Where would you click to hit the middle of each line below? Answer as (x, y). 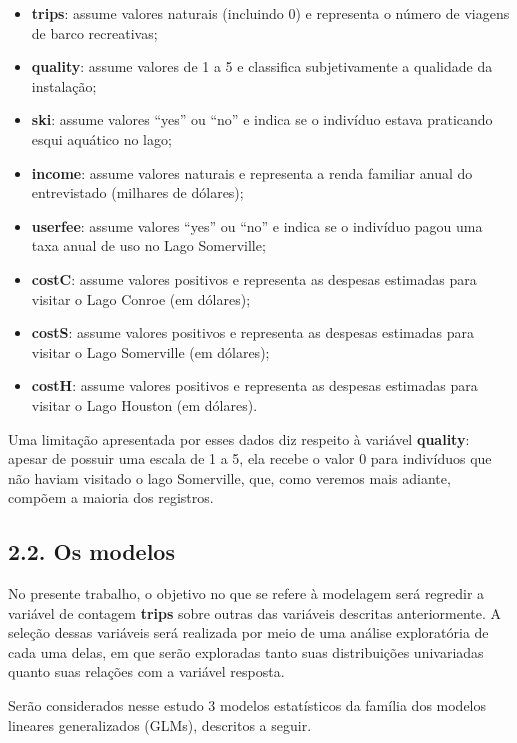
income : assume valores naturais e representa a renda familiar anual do (252, 172)
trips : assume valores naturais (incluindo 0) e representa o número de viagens (270, 13)
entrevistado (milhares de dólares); (137, 192)
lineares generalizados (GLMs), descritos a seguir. (160, 724)
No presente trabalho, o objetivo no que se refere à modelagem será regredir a (246, 593)
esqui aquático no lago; (101, 138)
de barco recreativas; (94, 32)
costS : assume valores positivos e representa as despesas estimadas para (253, 332)
